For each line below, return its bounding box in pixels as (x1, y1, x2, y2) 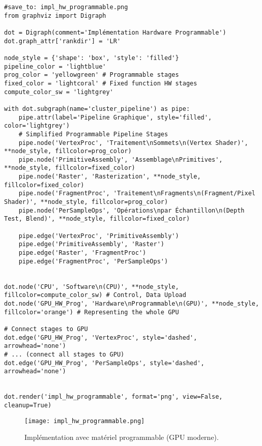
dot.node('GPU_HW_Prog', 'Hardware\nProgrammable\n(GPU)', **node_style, (4, 300, 259, 307)
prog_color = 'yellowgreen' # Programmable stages (4, 71, 179, 79)
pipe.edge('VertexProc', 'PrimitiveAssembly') (18, 232, 179, 240)
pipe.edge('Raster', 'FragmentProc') (18, 249, 147, 257)
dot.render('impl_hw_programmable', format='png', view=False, (4, 393, 223, 401)
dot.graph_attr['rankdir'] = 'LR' (4, 37, 121, 45)
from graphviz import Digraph (4, 12, 106, 19)
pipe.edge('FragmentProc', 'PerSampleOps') (18, 257, 168, 265)
